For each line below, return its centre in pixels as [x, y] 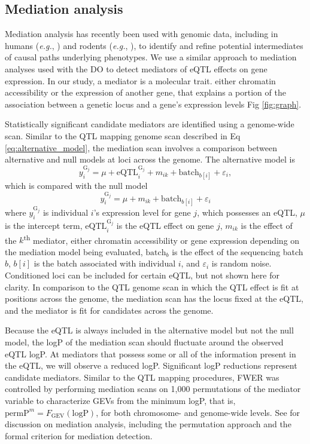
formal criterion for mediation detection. [79, 435]
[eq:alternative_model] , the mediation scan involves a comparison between [141, 147]
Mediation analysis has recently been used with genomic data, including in [142, 34]
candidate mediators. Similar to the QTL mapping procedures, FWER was [142, 377]
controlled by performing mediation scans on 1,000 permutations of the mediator [153, 389]
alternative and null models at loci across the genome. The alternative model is [150, 159]
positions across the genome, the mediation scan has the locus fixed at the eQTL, [154, 298]
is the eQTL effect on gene [165, 225]
